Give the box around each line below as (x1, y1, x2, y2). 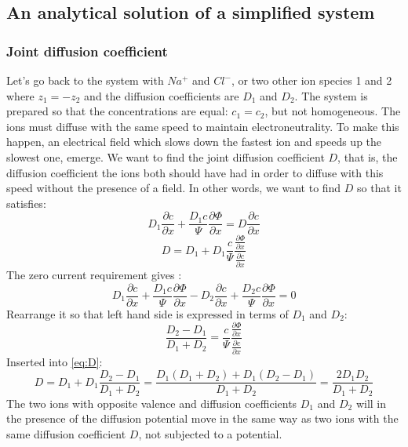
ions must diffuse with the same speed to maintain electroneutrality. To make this (6, 118, 399, 134)
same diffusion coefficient (6, 426, 126, 442)
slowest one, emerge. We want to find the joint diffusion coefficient (6, 148, 325, 165)
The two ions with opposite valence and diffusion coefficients (6, 394, 297, 411)
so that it (357, 180, 402, 196)
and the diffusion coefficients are (84, 87, 239, 104)
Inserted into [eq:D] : (6, 353, 103, 369)
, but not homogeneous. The (264, 103, 401, 119)
